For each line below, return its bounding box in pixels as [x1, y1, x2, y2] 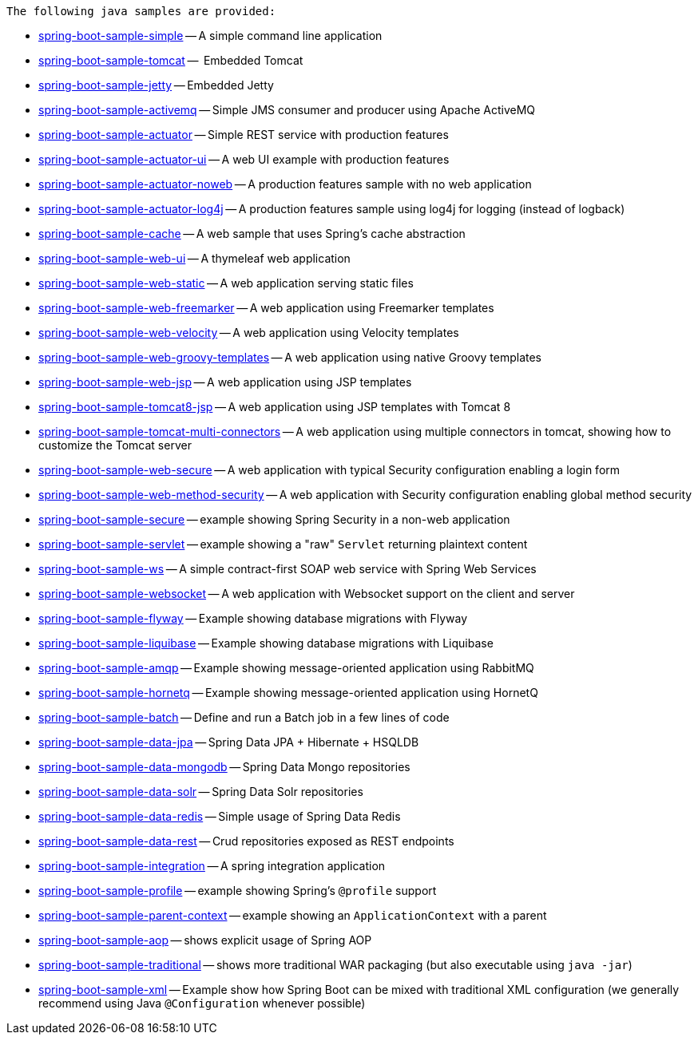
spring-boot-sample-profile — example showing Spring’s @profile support [38, 884, 437, 897]
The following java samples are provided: [6, 5, 276, 18]
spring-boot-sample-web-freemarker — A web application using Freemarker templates [38, 301, 494, 315]
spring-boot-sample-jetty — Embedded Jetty [38, 78, 274, 92]
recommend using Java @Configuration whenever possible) [38, 996, 366, 1010]
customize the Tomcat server [38, 438, 192, 452]
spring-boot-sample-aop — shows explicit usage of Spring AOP [38, 933, 372, 947]
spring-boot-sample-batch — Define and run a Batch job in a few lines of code [38, 710, 450, 724]
